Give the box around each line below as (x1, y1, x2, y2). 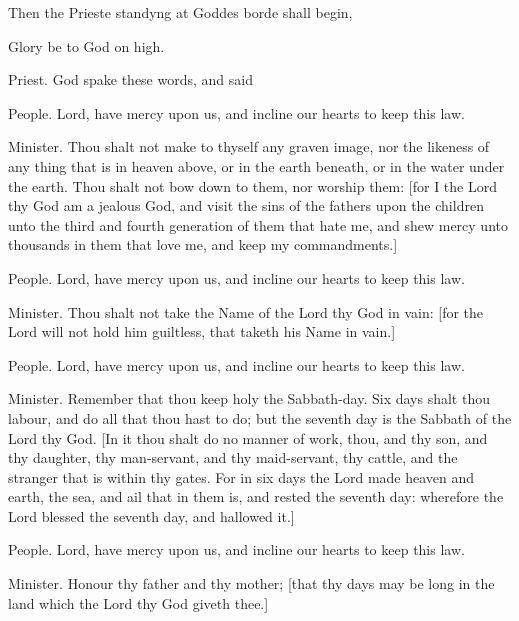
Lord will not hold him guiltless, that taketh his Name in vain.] (8, 321, 396, 342)
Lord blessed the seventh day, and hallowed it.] (8, 505, 295, 526)
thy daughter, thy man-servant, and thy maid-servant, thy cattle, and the (8, 447, 458, 468)
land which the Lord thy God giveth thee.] (8, 592, 269, 613)
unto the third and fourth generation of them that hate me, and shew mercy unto (8, 214, 508, 235)
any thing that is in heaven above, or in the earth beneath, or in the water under (8, 155, 505, 176)
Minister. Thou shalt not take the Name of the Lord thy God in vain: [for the (8, 301, 484, 322)
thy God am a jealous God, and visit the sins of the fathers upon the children (8, 195, 484, 216)
